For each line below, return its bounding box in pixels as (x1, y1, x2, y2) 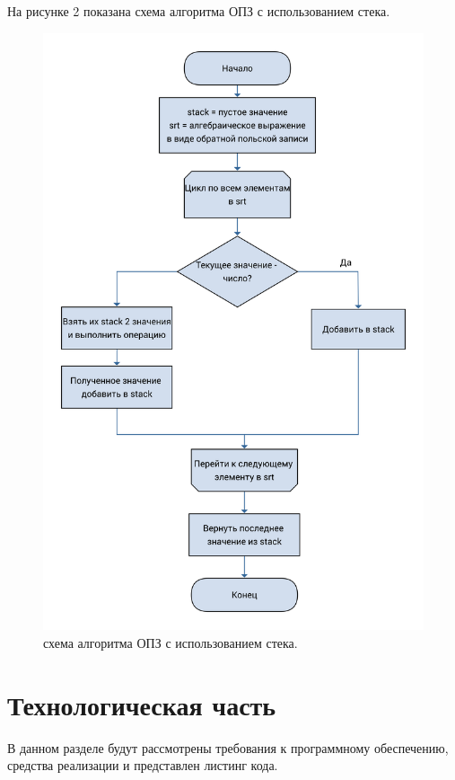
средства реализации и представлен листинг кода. (7, 756, 278, 775)
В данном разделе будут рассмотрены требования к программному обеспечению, (7, 738, 449, 757)
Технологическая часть (7, 686, 276, 722)
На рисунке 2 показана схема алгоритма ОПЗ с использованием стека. (7, 2, 390, 20)
